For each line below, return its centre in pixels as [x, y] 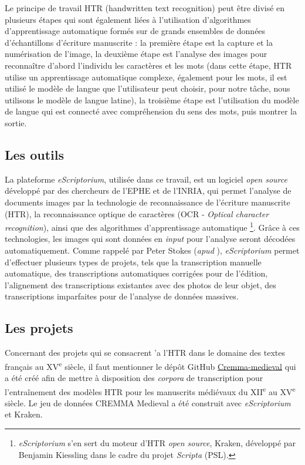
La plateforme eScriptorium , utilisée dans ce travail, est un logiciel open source [146, 179]
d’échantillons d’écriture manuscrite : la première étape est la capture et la [139, 42]
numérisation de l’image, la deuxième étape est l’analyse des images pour [136, 54]
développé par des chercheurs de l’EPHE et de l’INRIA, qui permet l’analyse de [148, 191]
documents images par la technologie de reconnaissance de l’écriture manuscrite [148, 202]
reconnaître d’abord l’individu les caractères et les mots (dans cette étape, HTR [148, 65]
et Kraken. [24, 414]
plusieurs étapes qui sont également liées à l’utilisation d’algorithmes [128, 19]
